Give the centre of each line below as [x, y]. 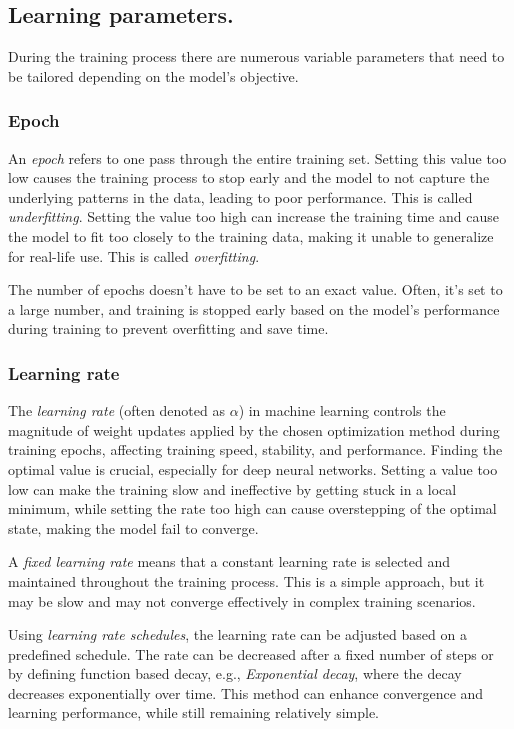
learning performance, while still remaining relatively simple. [193, 712]
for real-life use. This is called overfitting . [134, 255]
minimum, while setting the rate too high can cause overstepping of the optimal [252, 508]
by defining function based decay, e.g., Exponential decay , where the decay [235, 673]
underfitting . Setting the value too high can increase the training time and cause [253, 216]
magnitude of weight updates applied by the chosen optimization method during [254, 429]
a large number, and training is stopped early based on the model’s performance [254, 308]
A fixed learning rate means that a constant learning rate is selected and [229, 561]
